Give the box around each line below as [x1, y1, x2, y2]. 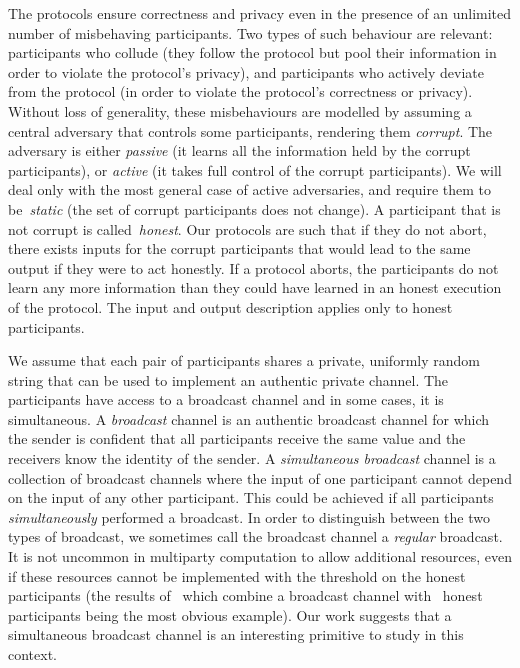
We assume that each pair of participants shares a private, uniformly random [8, 350, 480, 371]
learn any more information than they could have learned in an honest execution [8, 277, 502, 298]
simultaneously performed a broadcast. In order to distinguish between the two [8, 506, 490, 527]
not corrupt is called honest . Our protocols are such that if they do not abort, [8, 218, 487, 239]
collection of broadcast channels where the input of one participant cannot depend [8, 467, 512, 488]
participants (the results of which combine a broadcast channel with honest [8, 585, 483, 606]
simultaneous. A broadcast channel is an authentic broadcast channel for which [8, 408, 490, 429]
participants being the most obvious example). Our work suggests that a [8, 604, 452, 625]
